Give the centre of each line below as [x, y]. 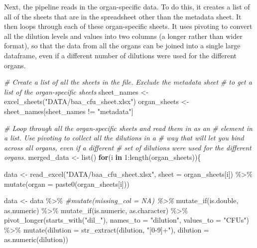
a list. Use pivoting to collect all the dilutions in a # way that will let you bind [124, 138]
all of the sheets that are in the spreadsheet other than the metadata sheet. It [123, 16]
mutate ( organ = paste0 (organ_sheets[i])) [67, 184]
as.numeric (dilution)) [36, 239]
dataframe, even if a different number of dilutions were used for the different [121, 55]
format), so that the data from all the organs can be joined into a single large [122, 46]
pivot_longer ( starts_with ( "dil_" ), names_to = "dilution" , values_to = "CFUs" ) [127, 220]
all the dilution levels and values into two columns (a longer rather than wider [123, 36]
